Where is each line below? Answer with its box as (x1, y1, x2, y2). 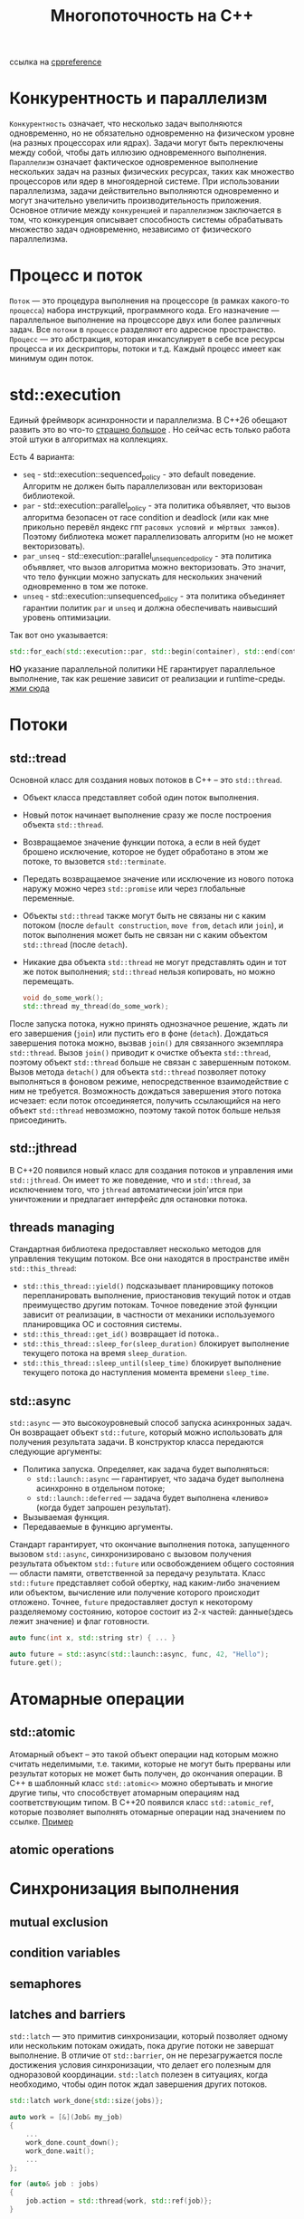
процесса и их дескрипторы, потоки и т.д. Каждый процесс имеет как (9, 343, 282, 354)
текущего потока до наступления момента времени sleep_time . (22, 1367, 270, 1378)
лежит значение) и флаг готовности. (9, 1616, 150, 1627)
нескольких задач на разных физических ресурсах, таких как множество (9, 167, 295, 177)
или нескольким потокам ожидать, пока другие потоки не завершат (9, 2041, 274, 2052)
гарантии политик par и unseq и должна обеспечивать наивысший (22, 603, 278, 614)
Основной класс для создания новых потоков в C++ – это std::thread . (9, 775, 282, 786)
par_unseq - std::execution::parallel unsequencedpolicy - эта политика (22, 550, 272, 563)
